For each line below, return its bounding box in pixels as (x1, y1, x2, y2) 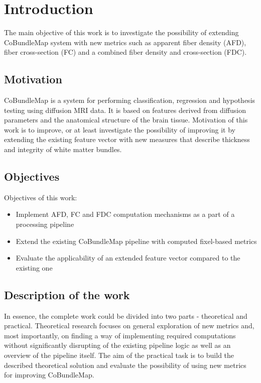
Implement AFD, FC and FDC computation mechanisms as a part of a (16, 209, 235, 219)
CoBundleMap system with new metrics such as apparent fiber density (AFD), (4, 37, 246, 47)
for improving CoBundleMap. (4, 369, 94, 380)
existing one (16, 262, 53, 273)
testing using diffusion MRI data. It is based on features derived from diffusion (4, 104, 246, 115)
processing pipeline (16, 219, 74, 229)
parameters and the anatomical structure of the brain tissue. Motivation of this (4, 114, 248, 125)
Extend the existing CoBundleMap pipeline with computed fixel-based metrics (16, 235, 257, 246)
